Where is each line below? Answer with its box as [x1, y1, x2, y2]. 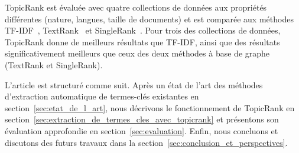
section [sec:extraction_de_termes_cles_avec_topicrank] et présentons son [5, 113, 279, 125]
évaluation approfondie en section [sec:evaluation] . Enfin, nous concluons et [5, 124, 278, 137]
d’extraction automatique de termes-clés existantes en [5, 90, 199, 102]
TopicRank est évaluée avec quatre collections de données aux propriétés [5, 1, 267, 13]
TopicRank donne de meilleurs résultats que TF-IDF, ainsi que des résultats [5, 35, 280, 48]
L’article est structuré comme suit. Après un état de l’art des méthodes [5, 78, 263, 91]
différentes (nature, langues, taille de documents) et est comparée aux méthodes [5, 12, 294, 25]
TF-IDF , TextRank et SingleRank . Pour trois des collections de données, [5, 24, 281, 36]
